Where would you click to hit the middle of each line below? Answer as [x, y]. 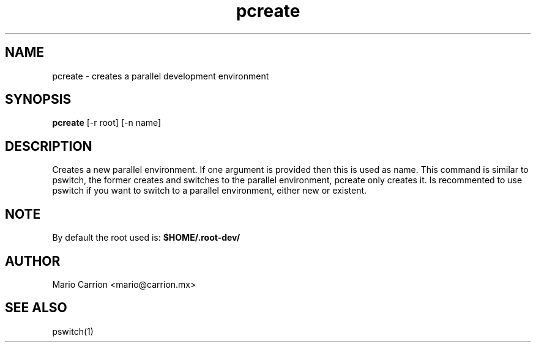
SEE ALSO [36, 308]
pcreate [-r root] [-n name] [107, 123]
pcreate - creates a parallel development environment [161, 76]
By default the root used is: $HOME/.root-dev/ [146, 238]
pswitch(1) [73, 331]
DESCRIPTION [49, 146]
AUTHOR [33, 261]
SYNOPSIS [38, 100]
